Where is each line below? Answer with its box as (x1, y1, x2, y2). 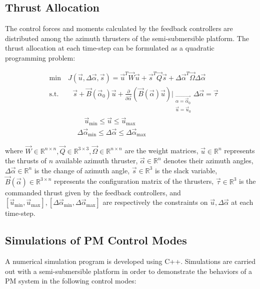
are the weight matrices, (124, 145, 198, 156)
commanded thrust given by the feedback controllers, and (5, 187, 181, 197)
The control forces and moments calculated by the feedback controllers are (5, 23, 233, 34)
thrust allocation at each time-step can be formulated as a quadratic (5, 43, 214, 53)
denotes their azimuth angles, (163, 155, 253, 166)
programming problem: (5, 52, 75, 63)
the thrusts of (5, 155, 47, 166)
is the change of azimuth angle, (34, 165, 130, 175)
